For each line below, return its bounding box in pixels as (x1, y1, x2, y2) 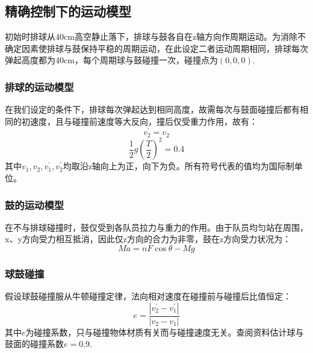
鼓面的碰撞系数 (5, 337, 64, 350)
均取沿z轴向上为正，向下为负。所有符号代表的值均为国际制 (63, 160, 294, 172)
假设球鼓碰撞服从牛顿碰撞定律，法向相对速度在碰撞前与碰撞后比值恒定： (5, 290, 291, 302)
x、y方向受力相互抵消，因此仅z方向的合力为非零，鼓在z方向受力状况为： (5, 233, 291, 245)
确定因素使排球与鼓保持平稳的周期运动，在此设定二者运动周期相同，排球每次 (5, 42, 308, 54)
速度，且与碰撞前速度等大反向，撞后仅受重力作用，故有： (29, 114, 258, 127)
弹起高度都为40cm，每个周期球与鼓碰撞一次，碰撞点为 (5, 54, 218, 66)
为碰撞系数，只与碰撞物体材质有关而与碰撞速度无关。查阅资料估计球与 (25, 325, 304, 338)
